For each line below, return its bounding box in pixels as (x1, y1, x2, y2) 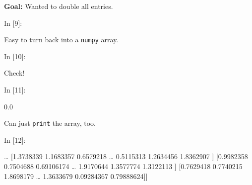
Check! (4, 68, 25, 78)
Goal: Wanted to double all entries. (4, 1, 113, 11)
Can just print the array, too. (4, 118, 96, 128)
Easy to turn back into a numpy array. (4, 34, 119, 45)
